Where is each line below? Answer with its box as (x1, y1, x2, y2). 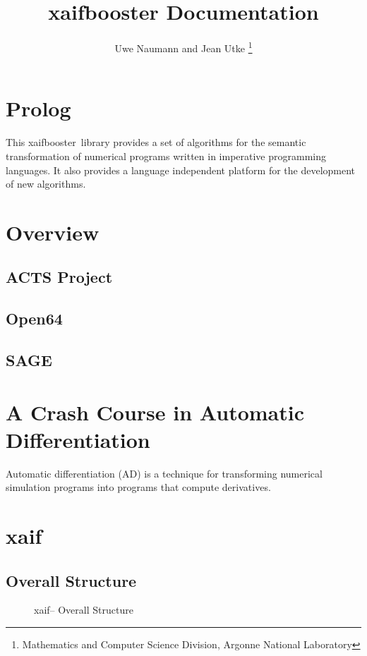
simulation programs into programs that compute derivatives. (6, 480, 271, 494)
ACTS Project (6, 266, 113, 288)
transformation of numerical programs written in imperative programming (6, 148, 326, 163)
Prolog (6, 94, 71, 123)
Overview (6, 217, 100, 246)
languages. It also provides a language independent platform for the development (6, 162, 356, 177)
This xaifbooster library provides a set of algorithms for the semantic (6, 135, 306, 150)
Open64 (6, 308, 63, 329)
